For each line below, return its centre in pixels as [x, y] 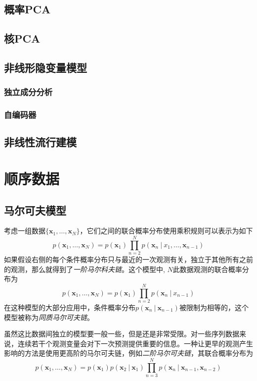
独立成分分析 [28, 92]
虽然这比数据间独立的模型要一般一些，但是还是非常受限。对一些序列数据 [122, 334]
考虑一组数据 [25, 231]
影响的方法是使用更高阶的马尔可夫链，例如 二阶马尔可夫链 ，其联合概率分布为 [128, 353]
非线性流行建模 [40, 142]
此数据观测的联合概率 [207, 269]
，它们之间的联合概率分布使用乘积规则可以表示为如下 [166, 231]
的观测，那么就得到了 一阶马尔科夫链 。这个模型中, [85, 269]
